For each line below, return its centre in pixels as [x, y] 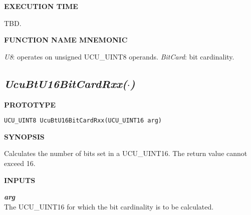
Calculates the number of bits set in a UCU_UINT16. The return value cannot [126, 153]
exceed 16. [20, 163]
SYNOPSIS [24, 136]
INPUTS [20, 180]
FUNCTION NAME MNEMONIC [66, 40]
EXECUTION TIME [41, 6]
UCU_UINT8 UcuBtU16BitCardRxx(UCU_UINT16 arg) [83, 121]
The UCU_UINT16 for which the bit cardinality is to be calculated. [109, 206]
